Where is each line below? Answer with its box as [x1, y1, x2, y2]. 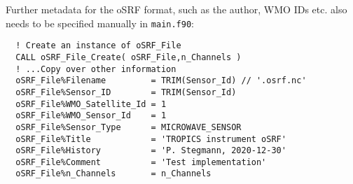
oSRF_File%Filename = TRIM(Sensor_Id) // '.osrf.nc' [15, 76, 307, 86]
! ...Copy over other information [15, 64, 176, 74]
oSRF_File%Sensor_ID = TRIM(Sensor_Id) [15, 87, 237, 97]
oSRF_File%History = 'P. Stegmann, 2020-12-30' [15, 146, 286, 156]
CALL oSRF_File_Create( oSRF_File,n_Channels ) [15, 52, 242, 62]
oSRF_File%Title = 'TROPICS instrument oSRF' [15, 134, 286, 144]
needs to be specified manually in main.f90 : [6, 15, 195, 30]
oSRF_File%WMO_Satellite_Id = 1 [15, 99, 167, 109]
